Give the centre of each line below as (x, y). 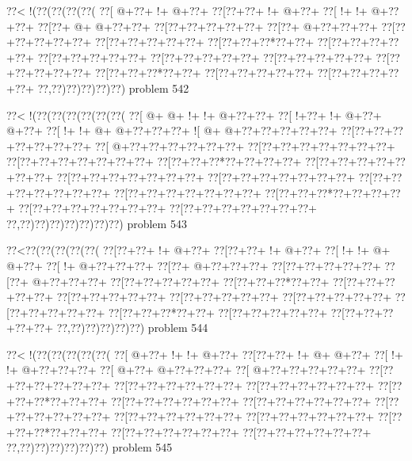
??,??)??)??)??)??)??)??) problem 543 (97, 223)
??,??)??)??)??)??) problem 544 (132, 328)
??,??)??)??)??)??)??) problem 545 (90, 447)
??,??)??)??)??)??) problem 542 (113, 88)
